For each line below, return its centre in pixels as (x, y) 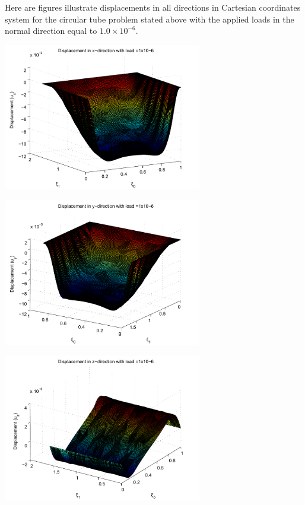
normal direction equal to (51, 31)
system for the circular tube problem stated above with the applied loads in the (150, 19)
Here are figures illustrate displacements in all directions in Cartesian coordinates (153, 7)
